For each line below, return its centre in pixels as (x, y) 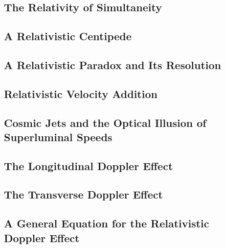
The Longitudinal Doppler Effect (89, 165)
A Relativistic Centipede (68, 36)
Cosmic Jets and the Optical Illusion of (105, 122)
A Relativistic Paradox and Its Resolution (112, 64)
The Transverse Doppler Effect (83, 194)
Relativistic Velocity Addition (81, 93)
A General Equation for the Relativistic (107, 223)
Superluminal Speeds (58, 136)
